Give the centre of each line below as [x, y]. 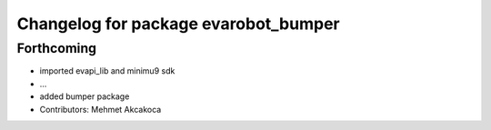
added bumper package [85, 96]
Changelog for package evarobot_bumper [178, 24]
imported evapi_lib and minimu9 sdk [107, 71]
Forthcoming [57, 48]
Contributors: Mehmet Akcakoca [100, 109]
